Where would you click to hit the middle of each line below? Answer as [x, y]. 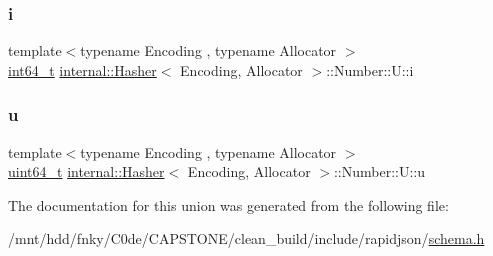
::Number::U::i [370, 69]
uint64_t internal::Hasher [86, 171]
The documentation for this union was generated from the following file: [228, 204]
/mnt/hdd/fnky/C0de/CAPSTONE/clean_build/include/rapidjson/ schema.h [246, 238]
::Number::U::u [379, 171]
